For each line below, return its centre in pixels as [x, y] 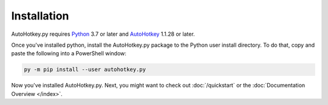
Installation [40, 16]
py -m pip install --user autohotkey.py [85, 69]
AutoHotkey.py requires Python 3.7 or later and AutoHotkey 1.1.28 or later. [103, 34]
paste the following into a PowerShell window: [69, 53]
